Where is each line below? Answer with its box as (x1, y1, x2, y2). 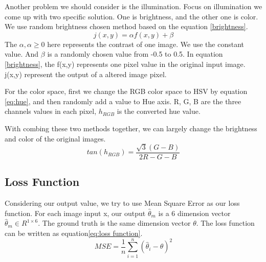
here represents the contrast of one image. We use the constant (47, 38, 244, 49)
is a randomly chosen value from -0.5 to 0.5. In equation (47, 49, 223, 59)
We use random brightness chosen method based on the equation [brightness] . (5, 21, 248, 32)
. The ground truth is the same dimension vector (38, 218, 191, 228)
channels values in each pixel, (5, 106, 97, 116)
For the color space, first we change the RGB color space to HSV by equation (5, 86, 248, 97)
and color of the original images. (5, 133, 106, 144)
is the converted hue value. (117, 106, 201, 116)
